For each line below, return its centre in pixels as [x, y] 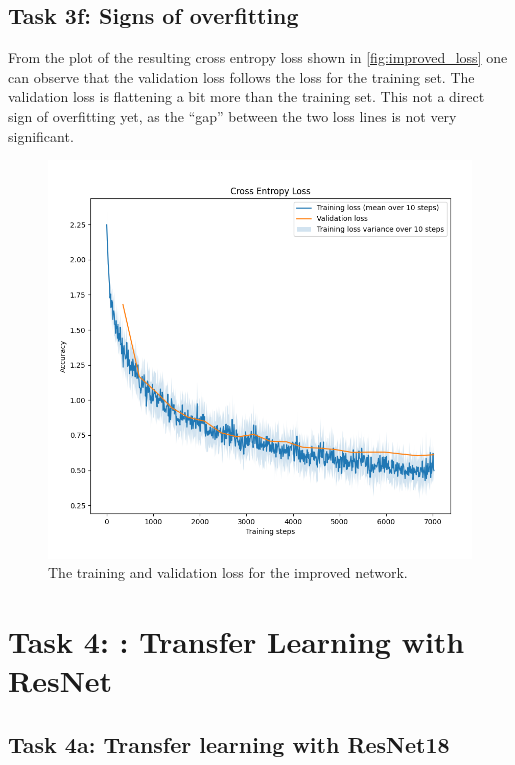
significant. [41, 135]
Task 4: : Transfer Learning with [236, 641]
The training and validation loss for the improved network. [228, 572]
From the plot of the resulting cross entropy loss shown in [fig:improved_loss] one [258, 57]
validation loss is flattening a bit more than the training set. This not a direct [246, 96]
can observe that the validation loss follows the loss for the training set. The [241, 76]
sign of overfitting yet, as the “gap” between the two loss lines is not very [232, 115]
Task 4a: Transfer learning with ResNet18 [229, 743]
